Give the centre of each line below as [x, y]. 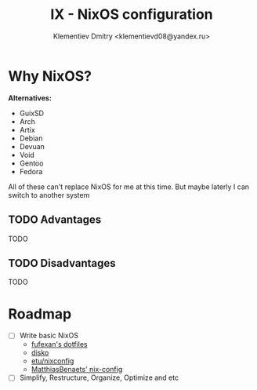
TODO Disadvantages [62, 263]
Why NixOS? [50, 76]
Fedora [31, 171]
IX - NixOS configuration [132, 15]
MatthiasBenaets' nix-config [77, 370]
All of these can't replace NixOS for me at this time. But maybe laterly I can [128, 187]
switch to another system [49, 195]
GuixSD [32, 113]
